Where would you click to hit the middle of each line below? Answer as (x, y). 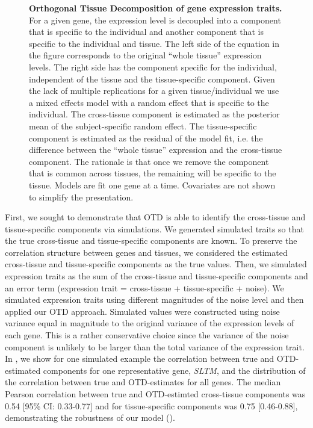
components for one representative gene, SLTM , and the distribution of (174, 370)
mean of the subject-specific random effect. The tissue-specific (143, 126)
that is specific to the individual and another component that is (146, 32)
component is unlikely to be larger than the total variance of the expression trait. (155, 346)
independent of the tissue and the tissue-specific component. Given (152, 79)
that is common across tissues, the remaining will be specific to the (153, 173)
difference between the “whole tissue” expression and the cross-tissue (156, 150)
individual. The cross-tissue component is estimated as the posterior (154, 114)
